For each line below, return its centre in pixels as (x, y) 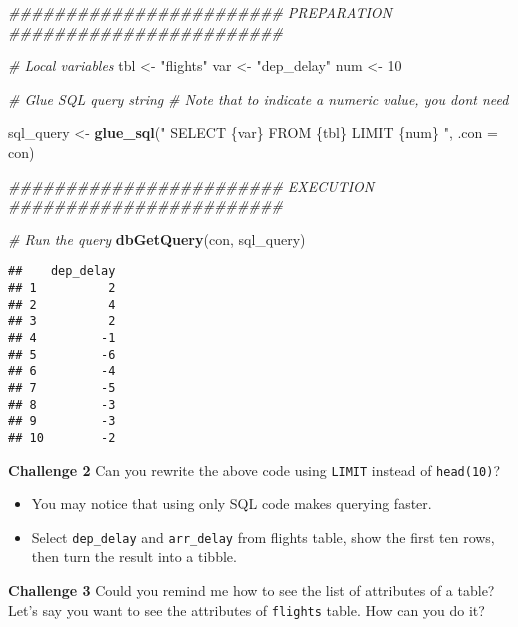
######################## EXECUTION (191, 185)
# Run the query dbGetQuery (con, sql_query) (157, 238)
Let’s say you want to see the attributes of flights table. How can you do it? (246, 609)
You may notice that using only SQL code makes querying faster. (231, 503)
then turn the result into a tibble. (134, 556)
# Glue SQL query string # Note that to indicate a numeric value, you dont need (258, 98)
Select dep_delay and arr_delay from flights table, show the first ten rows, (263, 536)
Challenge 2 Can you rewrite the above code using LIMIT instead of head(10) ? (254, 469)
